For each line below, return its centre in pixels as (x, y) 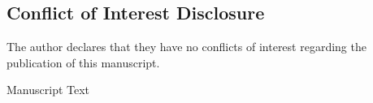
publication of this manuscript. (83, 62)
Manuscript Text (48, 90)
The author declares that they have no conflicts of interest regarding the (186, 47)
